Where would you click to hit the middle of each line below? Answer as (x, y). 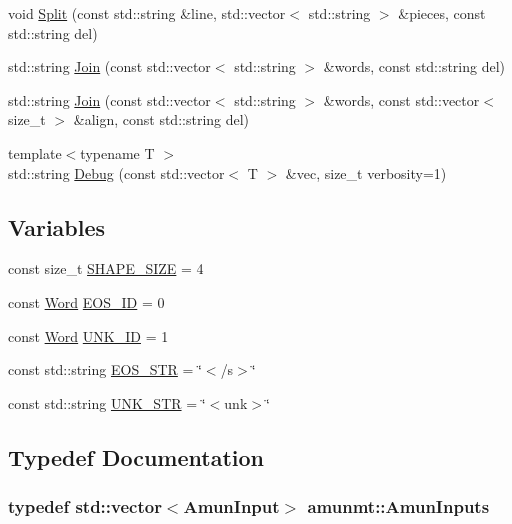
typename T (117, 152)
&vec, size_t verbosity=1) (366, 172)
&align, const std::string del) (161, 119)
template (35, 152)
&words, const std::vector (401, 99)
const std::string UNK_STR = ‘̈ (107, 402)
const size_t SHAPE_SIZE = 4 (106, 268)
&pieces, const (442, 13)
